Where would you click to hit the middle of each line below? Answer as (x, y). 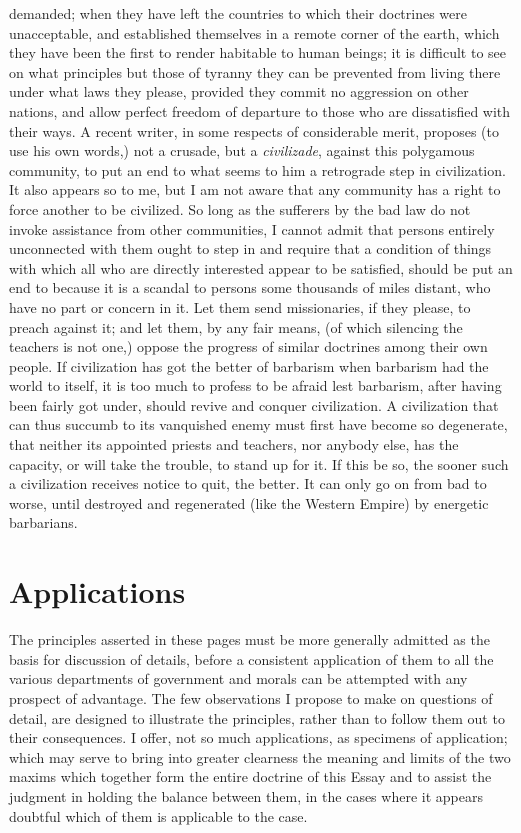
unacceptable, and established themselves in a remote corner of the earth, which (254, 32)
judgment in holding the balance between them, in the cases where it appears (246, 795)
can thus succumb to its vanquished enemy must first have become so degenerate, (258, 424)
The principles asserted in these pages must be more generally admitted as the (249, 639)
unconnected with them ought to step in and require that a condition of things (250, 248)
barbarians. (43, 522)
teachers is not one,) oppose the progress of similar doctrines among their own (248, 346)
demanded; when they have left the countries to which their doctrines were (238, 13)
